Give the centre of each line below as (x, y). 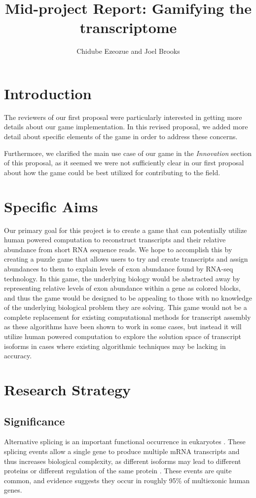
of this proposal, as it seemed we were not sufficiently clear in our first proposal (124, 163)
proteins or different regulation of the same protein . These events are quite (118, 471)
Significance (35, 421)
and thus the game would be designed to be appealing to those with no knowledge (128, 297)
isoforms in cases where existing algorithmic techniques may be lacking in (115, 346)
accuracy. (18, 356)
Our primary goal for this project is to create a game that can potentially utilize (126, 230)
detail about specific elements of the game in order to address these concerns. (121, 136)
